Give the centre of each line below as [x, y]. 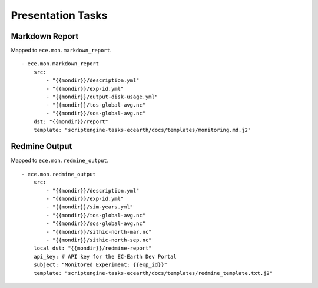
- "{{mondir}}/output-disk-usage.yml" [102, 97]
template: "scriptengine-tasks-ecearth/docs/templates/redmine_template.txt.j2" [153, 273]
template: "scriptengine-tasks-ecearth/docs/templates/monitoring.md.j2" [142, 130]
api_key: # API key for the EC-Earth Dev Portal [105, 256]
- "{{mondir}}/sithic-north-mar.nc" [99, 232]
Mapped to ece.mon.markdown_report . [61, 51]
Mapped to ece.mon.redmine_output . [60, 160]
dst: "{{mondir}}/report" [71, 122]
